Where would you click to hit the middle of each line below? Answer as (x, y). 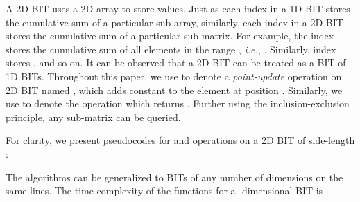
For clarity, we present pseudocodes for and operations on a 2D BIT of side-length (180, 140)
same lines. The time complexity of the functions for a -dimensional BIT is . (167, 191)
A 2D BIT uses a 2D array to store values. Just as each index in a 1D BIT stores (178, 8)
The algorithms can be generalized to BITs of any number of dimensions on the (174, 177)
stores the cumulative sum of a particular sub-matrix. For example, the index (170, 36)
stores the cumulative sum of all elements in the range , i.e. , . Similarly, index (171, 49)
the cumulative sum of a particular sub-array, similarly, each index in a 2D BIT (174, 22)
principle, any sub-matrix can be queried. (93, 117)
